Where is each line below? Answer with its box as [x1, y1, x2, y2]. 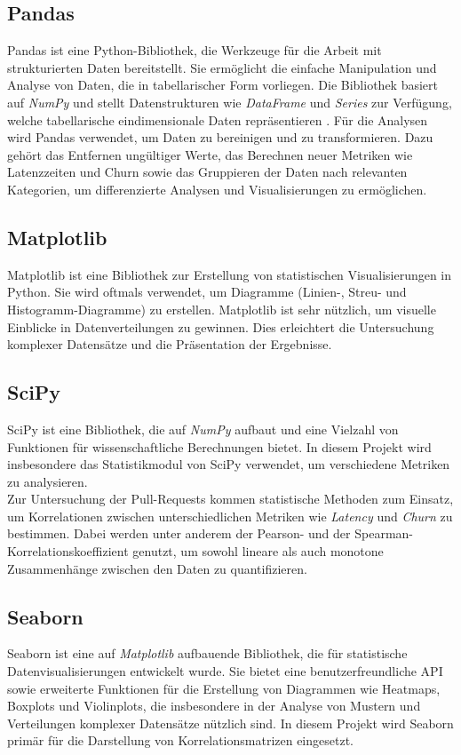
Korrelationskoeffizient [7, 542, 129, 560]
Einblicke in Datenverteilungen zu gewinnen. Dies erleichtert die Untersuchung [7, 317, 434, 336]
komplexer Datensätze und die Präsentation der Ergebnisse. [7, 335, 332, 354]
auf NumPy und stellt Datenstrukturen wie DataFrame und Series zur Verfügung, [7, 92, 452, 111]
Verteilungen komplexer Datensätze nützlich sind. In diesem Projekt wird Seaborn [7, 713, 454, 732]
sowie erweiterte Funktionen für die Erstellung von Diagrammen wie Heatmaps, [7, 679, 441, 697]
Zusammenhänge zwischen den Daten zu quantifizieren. [7, 559, 307, 577]
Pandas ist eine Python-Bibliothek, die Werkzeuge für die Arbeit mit [7, 41, 382, 60]
